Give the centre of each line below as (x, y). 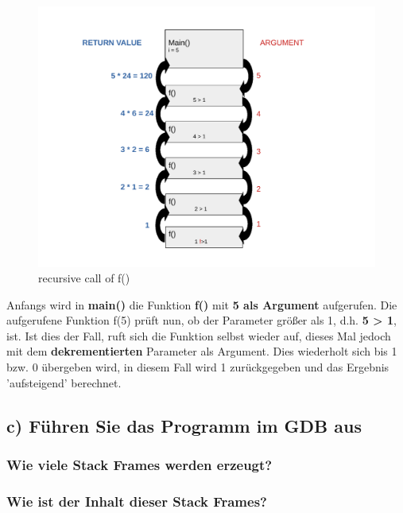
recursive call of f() (84, 278)
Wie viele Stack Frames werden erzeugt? (139, 464)
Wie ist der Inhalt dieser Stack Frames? (137, 501)
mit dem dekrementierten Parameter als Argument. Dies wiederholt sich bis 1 (202, 351)
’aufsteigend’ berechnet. (64, 382)
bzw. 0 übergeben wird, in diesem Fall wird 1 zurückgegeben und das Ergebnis (198, 367)
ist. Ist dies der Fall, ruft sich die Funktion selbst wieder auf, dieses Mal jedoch (199, 335)
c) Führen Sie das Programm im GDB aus (184, 425)
